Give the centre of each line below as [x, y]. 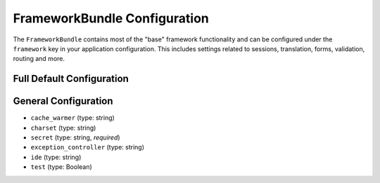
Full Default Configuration [71, 79]
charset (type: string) [63, 128]
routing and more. [39, 59]
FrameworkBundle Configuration [111, 18]
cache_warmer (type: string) [73, 118]
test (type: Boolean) [62, 167]
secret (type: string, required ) [75, 137]
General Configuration [63, 101]
